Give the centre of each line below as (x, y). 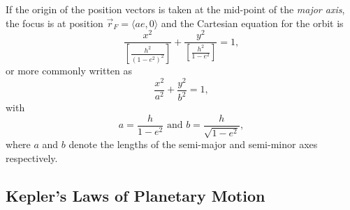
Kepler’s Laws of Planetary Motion (136, 195)
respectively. (32, 157)
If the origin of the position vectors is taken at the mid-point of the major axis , (175, 9)
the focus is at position (54, 23)
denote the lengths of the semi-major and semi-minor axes (193, 144)
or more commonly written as (69, 71)
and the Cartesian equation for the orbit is (252, 23)
